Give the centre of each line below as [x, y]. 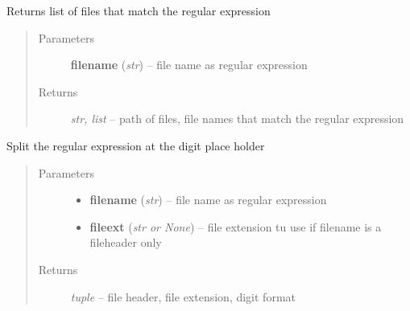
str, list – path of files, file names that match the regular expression [237, 119]
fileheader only [126, 242]
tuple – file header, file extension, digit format [183, 296]
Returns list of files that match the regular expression [139, 10]
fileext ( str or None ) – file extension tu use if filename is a [236, 226]
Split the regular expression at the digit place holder [136, 145]
